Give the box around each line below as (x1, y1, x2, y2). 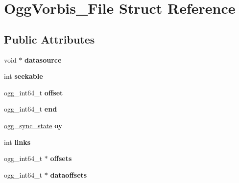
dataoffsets (50, 169, 87, 180)
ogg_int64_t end (4, 104, 57, 114)
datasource (24, 54, 62, 65)
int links (4, 137, 31, 147)
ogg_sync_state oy (4, 120, 63, 130)
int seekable (4, 71, 43, 81)
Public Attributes (4, 31, 95, 46)
